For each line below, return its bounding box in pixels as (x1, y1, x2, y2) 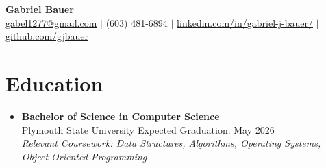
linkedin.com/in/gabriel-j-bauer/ (177, 15, 313, 29)
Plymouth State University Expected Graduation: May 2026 (21, 122, 275, 136)
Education (5, 69, 103, 97)
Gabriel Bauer (5, 2, 74, 16)
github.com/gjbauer (5, 29, 89, 43)
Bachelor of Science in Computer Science (21, 108, 220, 123)
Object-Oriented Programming (21, 149, 147, 163)
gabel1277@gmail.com (5, 15, 97, 29)
